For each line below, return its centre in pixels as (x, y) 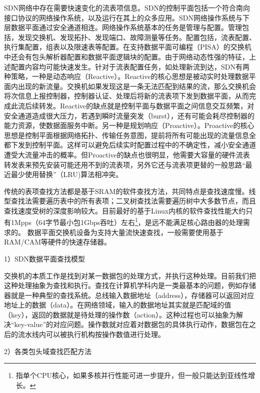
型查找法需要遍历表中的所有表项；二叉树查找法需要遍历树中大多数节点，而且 (130, 201)
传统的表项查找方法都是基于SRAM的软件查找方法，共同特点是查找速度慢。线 (130, 191)
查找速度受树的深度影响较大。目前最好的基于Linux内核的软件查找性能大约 (125, 210)
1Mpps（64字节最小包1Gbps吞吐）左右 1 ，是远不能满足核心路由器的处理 (127, 221)
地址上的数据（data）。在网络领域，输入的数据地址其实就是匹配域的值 (118, 305)
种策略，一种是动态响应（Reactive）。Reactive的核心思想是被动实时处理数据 (126, 76)
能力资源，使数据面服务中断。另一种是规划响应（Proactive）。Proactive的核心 (129, 125)
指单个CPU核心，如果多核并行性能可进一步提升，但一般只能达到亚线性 (132, 375)
